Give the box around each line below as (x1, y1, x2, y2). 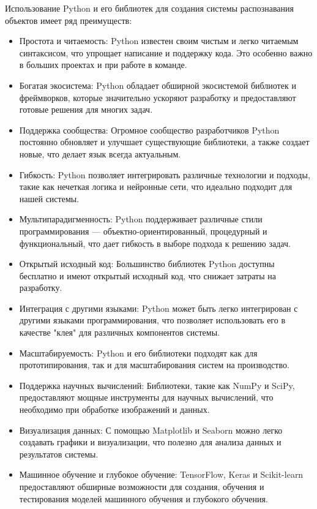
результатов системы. (19, 447, 99, 460)
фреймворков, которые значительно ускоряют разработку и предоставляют (19, 91, 296, 104)
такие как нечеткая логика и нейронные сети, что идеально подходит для (19, 180, 293, 193)
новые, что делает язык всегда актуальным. (19, 147, 181, 160)
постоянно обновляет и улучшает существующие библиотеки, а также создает (19, 135, 310, 148)
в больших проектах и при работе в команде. (19, 58, 187, 71)
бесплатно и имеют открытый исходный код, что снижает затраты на (19, 269, 276, 282)
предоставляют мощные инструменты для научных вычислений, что (19, 391, 274, 404)
